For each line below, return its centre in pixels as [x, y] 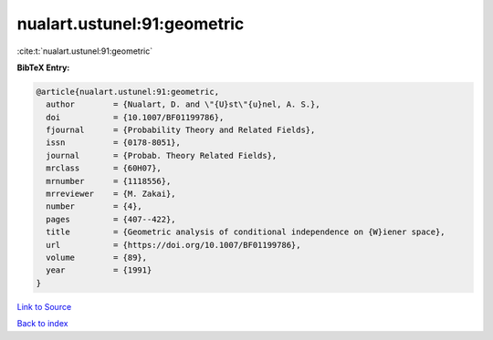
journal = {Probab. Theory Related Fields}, [162, 155]
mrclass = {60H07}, [104, 168]
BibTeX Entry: [43, 67]
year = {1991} [99, 270]
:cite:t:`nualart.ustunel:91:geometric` [85, 51]
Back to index [42, 324]
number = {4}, [94, 206]
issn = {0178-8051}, [114, 143]
